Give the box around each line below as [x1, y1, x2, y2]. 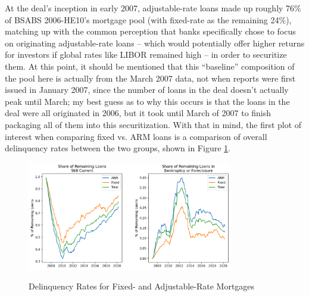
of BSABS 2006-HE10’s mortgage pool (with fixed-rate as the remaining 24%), [5, 13, 292, 26]
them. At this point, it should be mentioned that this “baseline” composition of [5, 60, 295, 72]
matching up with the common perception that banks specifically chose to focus [5, 25, 296, 38]
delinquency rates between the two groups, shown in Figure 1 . [5, 142, 230, 154]
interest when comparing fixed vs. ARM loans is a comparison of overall [5, 130, 267, 142]
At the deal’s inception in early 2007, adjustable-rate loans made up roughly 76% [5, 2, 301, 14]
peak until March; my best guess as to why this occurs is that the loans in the [5, 95, 290, 107]
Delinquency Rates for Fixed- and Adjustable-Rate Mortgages [29, 280, 255, 292]
